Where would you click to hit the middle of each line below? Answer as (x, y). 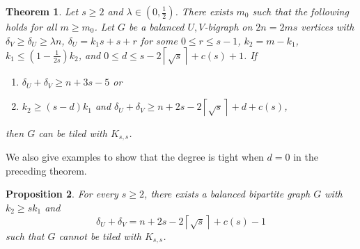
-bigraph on (228, 26)
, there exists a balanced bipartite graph (227, 194)
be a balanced (157, 26)
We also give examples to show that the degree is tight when (135, 157)
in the (306, 157)
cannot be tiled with (100, 235)
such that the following (300, 11)
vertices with (328, 26)
